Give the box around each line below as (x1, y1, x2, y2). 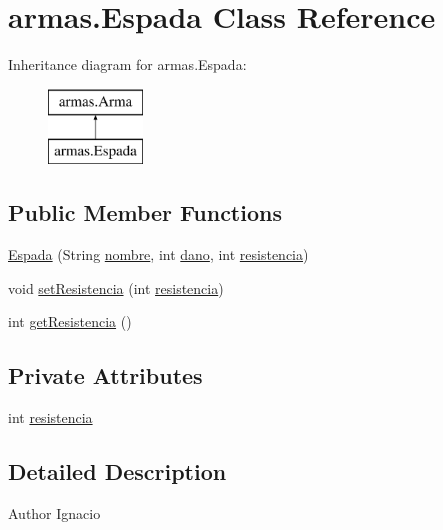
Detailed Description (8, 456, 227, 487)
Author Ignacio (8, 502, 101, 523)
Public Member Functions (8, 197, 282, 228)
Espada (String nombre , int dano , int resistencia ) (8, 244, 309, 265)
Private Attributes (8, 360, 203, 391)
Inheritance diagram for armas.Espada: (8, 54, 247, 75)
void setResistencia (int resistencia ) (8, 277, 224, 298)
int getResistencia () (8, 311, 132, 332)
